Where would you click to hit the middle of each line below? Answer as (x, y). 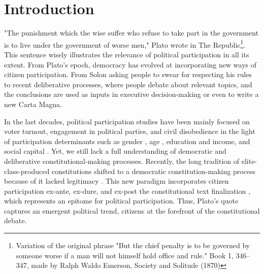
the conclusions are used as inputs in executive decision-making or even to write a (131, 94)
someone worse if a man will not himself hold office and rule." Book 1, (125, 255)
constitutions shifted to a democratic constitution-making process (154, 171)
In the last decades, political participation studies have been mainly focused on (127, 121)
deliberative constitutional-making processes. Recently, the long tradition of (122, 161)
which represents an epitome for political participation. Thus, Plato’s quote (121, 201)
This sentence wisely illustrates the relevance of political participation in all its (127, 54)
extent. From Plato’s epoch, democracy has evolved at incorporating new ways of (130, 64)
